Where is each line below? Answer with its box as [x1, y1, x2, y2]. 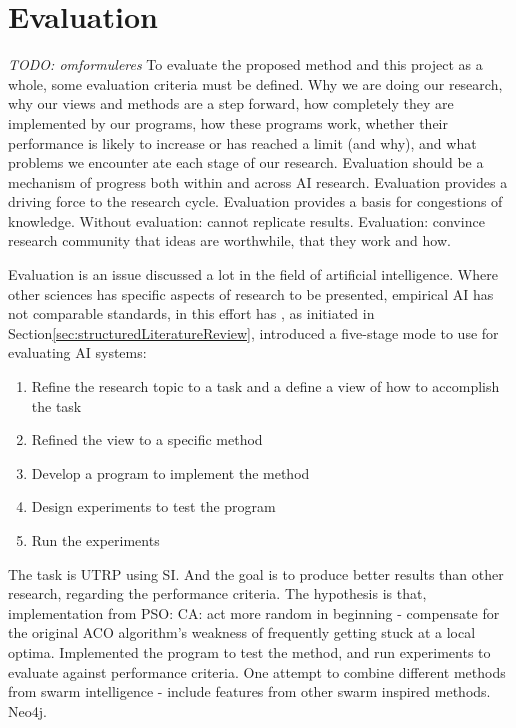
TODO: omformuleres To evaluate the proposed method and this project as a [8, 54, 483, 75]
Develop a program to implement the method [31, 462, 310, 483]
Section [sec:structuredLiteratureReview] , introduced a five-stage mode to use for [8, 322, 499, 343]
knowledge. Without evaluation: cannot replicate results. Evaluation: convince [8, 210, 485, 231]
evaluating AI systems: [8, 342, 147, 363]
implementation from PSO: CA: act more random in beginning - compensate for [8, 602, 500, 623]
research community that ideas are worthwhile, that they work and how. [8, 230, 451, 251]
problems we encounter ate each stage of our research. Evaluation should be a [8, 152, 484, 173]
